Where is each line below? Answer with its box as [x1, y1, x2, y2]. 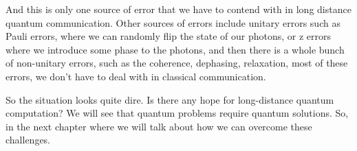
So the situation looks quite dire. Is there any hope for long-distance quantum [6, 92, 334, 106]
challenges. [6, 132, 51, 147]
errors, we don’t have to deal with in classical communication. [6, 69, 266, 83]
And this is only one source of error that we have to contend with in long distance [6, 2, 351, 16]
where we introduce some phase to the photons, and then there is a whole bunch [6, 42, 345, 56]
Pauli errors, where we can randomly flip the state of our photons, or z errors [6, 29, 332, 43]
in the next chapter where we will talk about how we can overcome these [6, 119, 312, 133]
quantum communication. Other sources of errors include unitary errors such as [6, 15, 340, 30]
